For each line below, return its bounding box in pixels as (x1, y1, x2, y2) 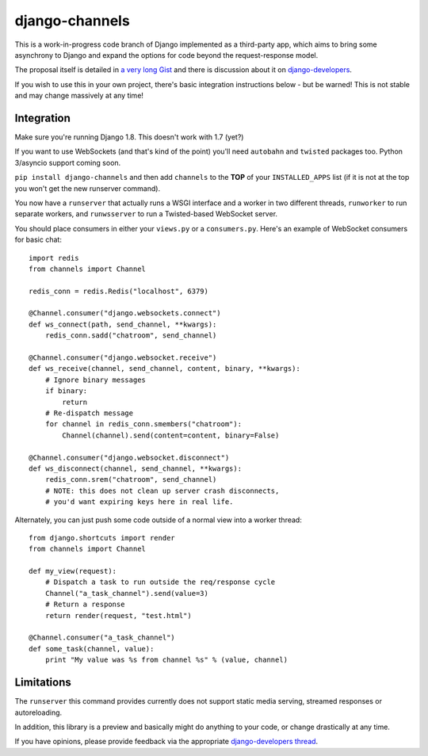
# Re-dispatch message (44, 409, 134, 418)
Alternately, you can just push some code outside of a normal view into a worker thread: (14, 515, 303, 525)
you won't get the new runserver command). (14, 183, 161, 193)
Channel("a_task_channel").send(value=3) (44, 589, 209, 598)
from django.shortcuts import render (29, 533, 176, 542)
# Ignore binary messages (44, 375, 147, 384)
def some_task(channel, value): (29, 644, 155, 653)
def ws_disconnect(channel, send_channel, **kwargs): (29, 464, 242, 473)
